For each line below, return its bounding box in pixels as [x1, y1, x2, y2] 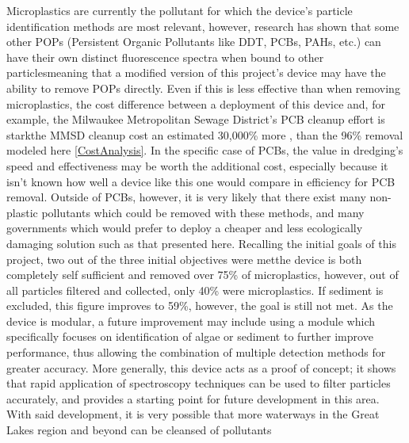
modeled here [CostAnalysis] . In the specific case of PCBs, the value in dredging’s [6, 142, 403, 158]
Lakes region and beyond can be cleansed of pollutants [6, 422, 272, 438]
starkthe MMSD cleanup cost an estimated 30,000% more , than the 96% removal [6, 126, 403, 143]
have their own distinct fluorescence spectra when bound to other [6, 48, 324, 65]
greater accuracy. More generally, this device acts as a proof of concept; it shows [6, 359, 396, 376]
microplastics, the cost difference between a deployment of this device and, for [6, 95, 385, 112]
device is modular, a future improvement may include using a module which [6, 312, 375, 329]
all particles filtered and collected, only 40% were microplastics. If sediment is [6, 281, 384, 298]
